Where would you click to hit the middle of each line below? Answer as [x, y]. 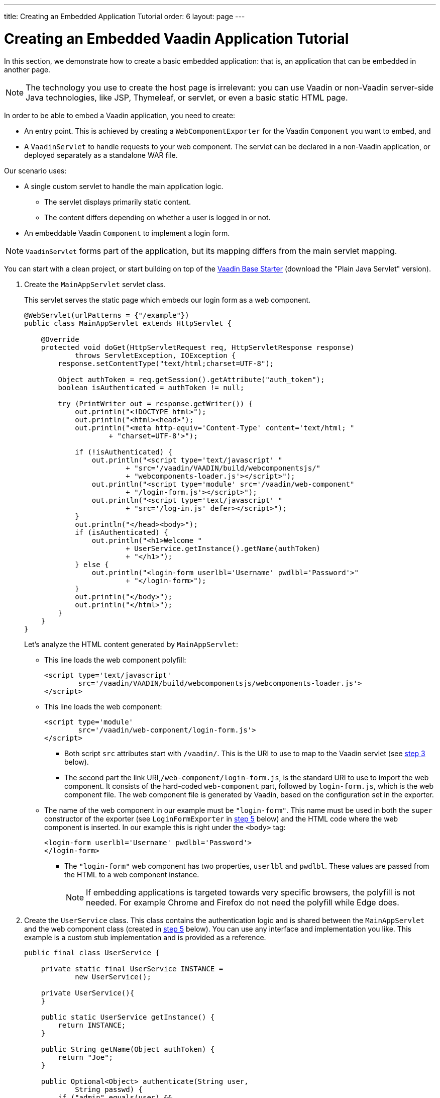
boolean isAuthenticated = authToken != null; [151, 387]
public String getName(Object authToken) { [128, 1049]
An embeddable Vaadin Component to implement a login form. [127, 233]
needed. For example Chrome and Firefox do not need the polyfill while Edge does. [243, 902]
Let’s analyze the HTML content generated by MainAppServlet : [131, 644]
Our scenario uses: [35, 170]
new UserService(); [113, 977]
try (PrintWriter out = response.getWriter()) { [155, 403]
